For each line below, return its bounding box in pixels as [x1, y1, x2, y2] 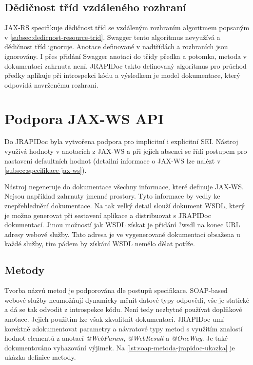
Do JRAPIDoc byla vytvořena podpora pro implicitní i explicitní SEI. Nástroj [4, 136, 238, 146]
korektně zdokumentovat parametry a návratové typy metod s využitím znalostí [4, 323, 243, 333]
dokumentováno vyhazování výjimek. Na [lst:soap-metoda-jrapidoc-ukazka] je [4, 342, 235, 352]
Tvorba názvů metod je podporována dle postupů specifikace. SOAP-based [4, 285, 228, 295]
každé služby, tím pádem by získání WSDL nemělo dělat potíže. [4, 238, 195, 249]
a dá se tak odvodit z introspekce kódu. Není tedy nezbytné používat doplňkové [4, 304, 242, 314]
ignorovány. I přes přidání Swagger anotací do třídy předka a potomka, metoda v [4, 51, 247, 61]
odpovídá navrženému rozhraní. [4, 79, 98, 90]
